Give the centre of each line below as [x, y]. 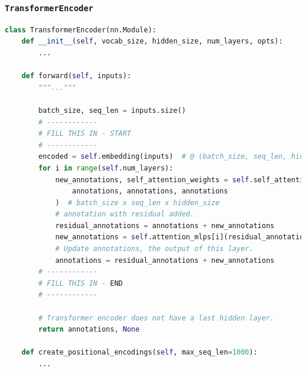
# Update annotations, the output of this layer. [154, 249]
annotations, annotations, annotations [150, 191]
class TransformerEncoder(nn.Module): [81, 30]
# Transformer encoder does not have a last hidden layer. [157, 318]
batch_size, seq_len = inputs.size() [112, 110]
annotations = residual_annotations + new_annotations [165, 260]
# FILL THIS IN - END [81, 283]
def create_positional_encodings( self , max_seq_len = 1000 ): [139, 352]
